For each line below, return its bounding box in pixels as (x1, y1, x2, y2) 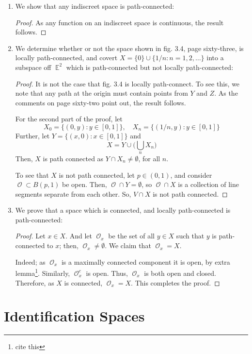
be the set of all (108, 231, 155, 241)
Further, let (15, 130, 50, 140)
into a (206, 52, 224, 63)
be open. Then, (62, 179, 107, 189)
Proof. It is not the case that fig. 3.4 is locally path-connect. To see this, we (15, 78, 240, 88)
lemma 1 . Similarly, (15, 267, 70, 278)
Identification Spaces (4, 306, 145, 326)
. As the (214, 88, 238, 98)
